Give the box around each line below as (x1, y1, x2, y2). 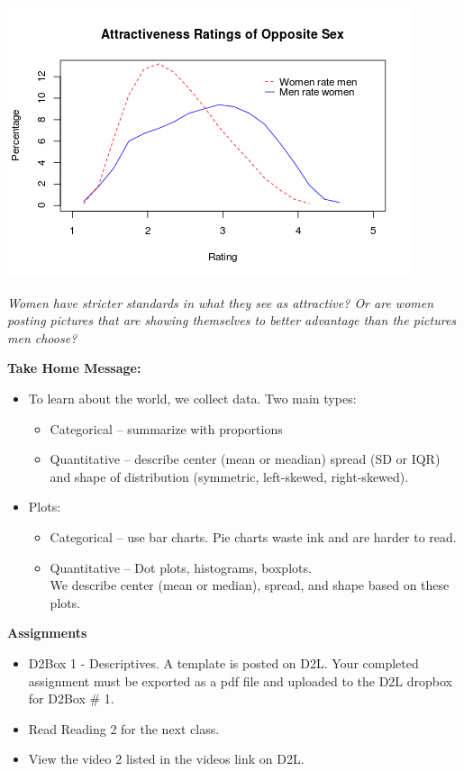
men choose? (7, 328, 77, 347)
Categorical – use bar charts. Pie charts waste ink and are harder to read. (50, 527, 457, 546)
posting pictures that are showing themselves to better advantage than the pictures (7, 311, 457, 330)
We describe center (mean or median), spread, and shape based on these (50, 576, 450, 594)
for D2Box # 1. (28, 689, 114, 708)
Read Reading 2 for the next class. (28, 719, 220, 738)
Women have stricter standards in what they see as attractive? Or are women (7, 293, 434, 312)
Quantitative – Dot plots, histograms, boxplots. (50, 558, 312, 576)
